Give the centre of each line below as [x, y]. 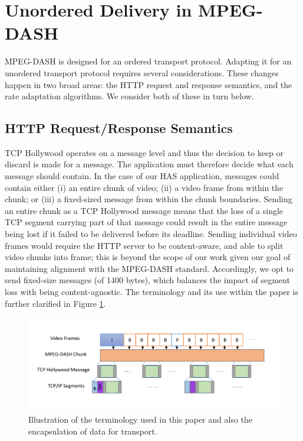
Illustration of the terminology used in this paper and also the [141, 419]
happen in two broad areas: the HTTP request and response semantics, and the [149, 84]
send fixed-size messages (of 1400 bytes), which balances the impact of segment [147, 280]
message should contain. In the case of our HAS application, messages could [142, 176]
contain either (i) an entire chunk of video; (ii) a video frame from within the [144, 187]
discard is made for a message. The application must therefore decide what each [149, 164]
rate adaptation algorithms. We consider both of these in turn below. [129, 96]
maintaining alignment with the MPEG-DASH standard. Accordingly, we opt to [149, 268]
